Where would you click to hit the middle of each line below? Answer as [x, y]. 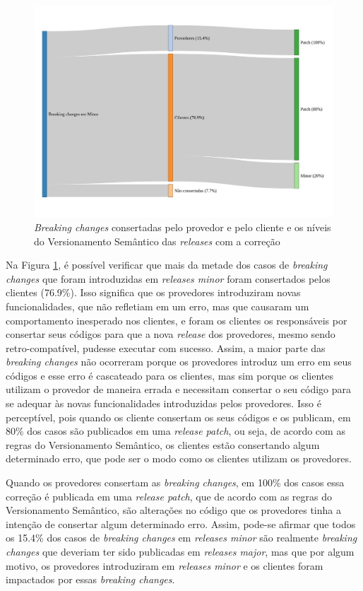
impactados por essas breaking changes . [90, 579]
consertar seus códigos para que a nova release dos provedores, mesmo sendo [171, 334]
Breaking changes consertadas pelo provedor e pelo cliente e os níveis [183, 227]
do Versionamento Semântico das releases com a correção [157, 241]
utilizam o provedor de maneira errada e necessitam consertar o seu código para [179, 389]
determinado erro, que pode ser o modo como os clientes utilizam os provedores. [179, 458]
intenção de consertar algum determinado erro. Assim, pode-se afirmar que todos [181, 523]
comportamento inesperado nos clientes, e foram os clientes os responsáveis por [177, 320]
